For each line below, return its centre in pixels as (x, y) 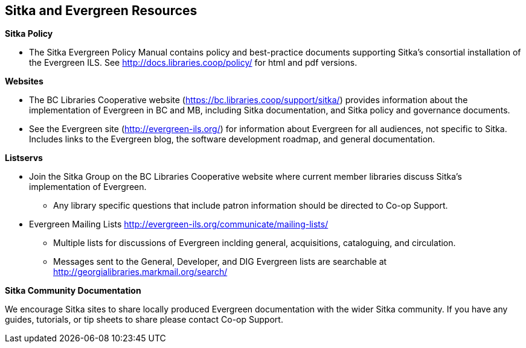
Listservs (24, 158)
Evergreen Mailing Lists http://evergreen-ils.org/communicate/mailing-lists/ (179, 224)
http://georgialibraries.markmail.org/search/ (140, 272)
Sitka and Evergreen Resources (101, 11)
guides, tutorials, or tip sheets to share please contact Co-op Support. (144, 320)
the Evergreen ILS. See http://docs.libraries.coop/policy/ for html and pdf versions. (193, 63)
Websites (24, 81)
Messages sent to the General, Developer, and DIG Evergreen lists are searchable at (220, 262)
